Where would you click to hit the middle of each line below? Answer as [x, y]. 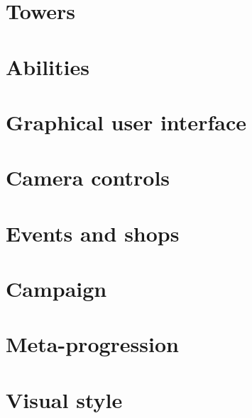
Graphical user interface [126, 122]
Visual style [64, 399]
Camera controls [88, 177]
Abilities [48, 66]
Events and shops [93, 233]
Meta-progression [92, 344]
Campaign [56, 289]
